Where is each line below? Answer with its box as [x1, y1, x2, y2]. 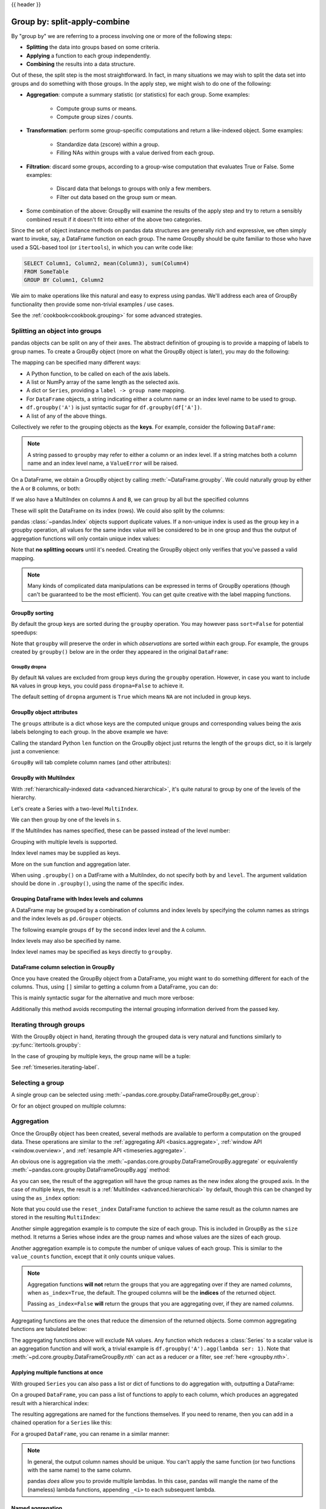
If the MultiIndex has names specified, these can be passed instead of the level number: [11, 827, 231, 834]
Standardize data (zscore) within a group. [56, 141, 160, 148]
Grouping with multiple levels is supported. [11, 838, 118, 845]
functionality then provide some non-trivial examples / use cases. [11, 301, 174, 308]
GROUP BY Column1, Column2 [24, 276, 104, 284]
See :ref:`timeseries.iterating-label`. [11, 1064, 100, 1071]
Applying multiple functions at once [11, 1369, 103, 1376]
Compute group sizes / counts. [56, 113, 133, 121]
